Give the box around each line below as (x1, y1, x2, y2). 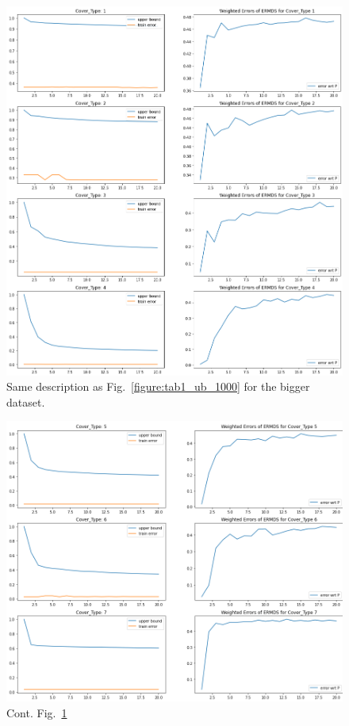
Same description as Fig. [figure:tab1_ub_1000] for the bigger (6, 378, 310, 395)
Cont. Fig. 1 (6, 705, 67, 720)
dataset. (6, 393, 45, 410)
